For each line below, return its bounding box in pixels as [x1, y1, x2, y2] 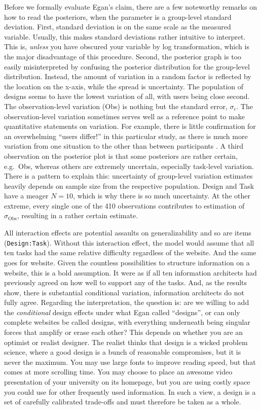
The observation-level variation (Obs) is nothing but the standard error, [4, 100, 228, 111]
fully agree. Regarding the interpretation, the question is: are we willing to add [4, 297, 249, 307]
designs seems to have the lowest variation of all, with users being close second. [4, 91, 250, 101]
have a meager [4, 190, 49, 201]
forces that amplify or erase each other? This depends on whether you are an [4, 327, 243, 337]
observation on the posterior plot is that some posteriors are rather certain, [4, 150, 238, 161]
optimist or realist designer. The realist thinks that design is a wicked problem [4, 336, 248, 347]
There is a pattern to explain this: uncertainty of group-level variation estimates [4, 170, 253, 181]
